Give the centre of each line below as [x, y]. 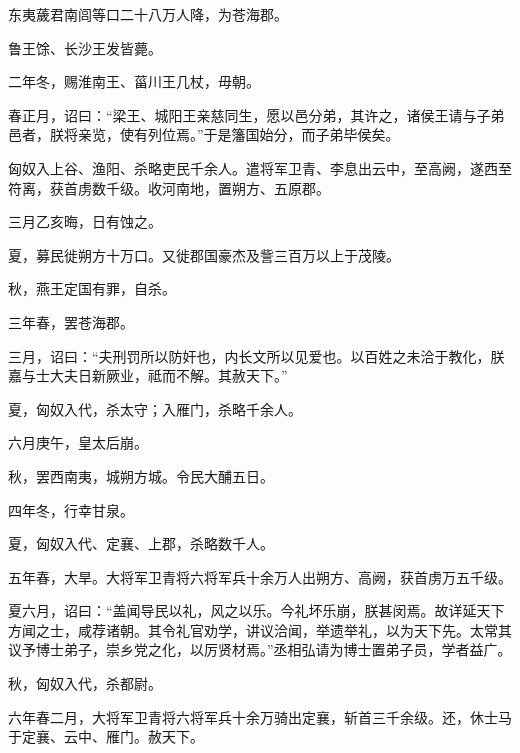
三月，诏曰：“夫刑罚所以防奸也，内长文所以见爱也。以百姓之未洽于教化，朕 [256, 355]
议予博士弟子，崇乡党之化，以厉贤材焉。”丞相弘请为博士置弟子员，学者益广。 [260, 649]
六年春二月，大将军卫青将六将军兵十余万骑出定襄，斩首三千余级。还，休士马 [260, 716]
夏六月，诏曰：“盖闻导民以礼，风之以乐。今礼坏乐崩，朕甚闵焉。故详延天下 [256, 610]
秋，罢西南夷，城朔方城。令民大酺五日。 [141, 475]
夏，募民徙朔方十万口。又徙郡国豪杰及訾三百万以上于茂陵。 [204, 254]
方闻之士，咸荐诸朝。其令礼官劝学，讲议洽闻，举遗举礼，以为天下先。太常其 [260, 629]
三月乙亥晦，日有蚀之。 [85, 221]
